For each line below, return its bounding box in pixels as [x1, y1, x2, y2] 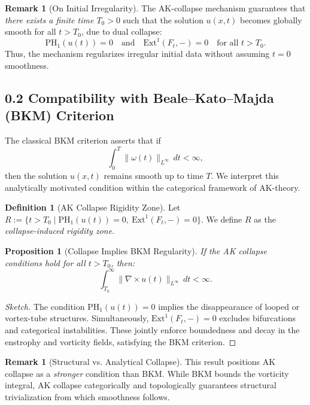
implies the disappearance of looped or [158, 300, 300, 312]
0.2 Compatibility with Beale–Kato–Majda [5, 88, 274, 106]
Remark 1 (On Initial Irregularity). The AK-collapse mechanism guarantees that [5, 2, 306, 14]
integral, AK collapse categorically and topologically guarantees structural [5, 379, 276, 391]
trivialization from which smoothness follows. [5, 390, 170, 403]
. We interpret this [211, 169, 279, 181]
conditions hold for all [5, 256, 86, 269]
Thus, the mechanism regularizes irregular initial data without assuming [5, 47, 270, 60]
